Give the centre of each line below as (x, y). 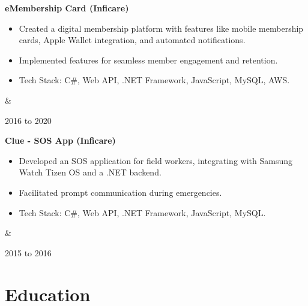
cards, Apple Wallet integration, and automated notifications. (132, 40)
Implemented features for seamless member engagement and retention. (148, 60)
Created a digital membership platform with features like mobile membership (161, 28)
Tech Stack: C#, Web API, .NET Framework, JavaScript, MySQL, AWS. (154, 80)
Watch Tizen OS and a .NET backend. (90, 172)
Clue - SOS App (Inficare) (60, 140)
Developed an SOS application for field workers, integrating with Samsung (156, 160)
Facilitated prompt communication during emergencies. (120, 192)
